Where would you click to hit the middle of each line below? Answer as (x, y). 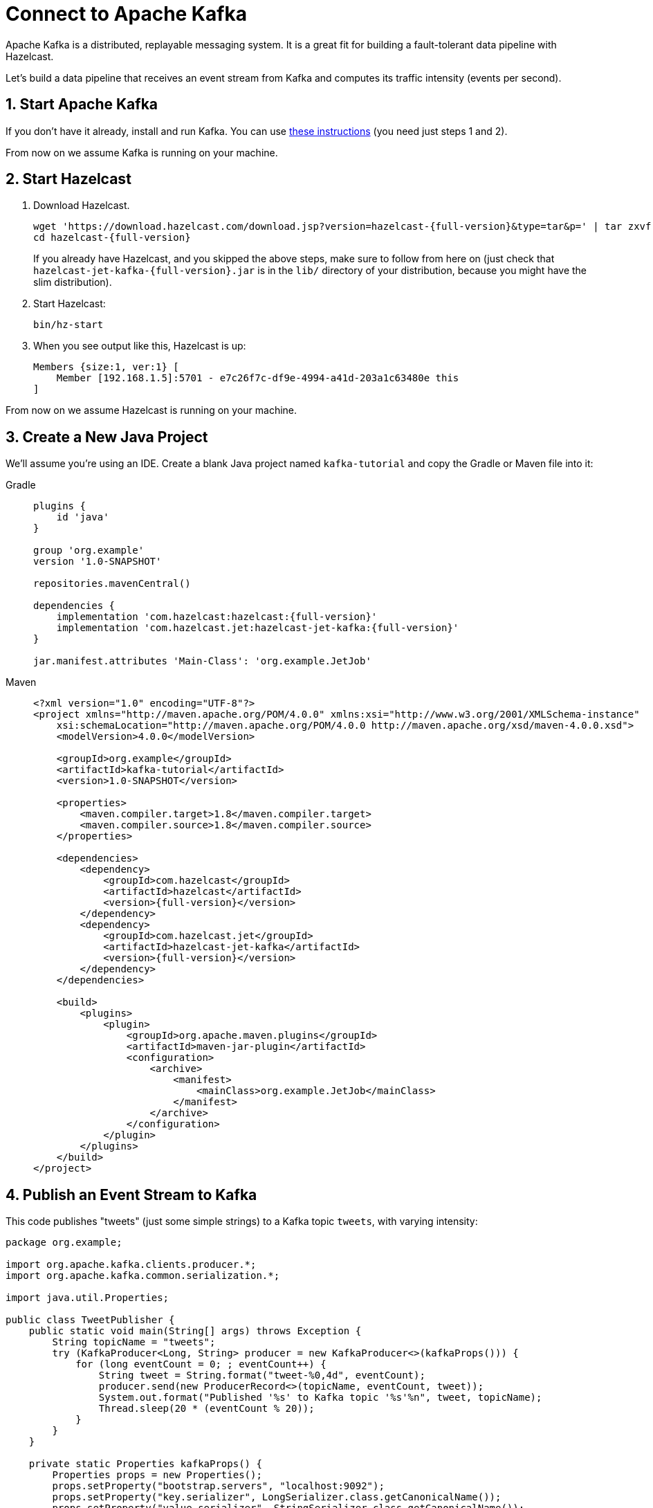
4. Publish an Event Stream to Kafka (131, 1194)
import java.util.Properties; (88, 1298)
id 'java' (83, 517)
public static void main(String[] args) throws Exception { (195, 1331)
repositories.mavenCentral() (112, 584)
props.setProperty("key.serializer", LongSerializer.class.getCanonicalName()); (277, 1497)
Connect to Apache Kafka (126, 14)
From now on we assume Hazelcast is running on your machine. (151, 410)
